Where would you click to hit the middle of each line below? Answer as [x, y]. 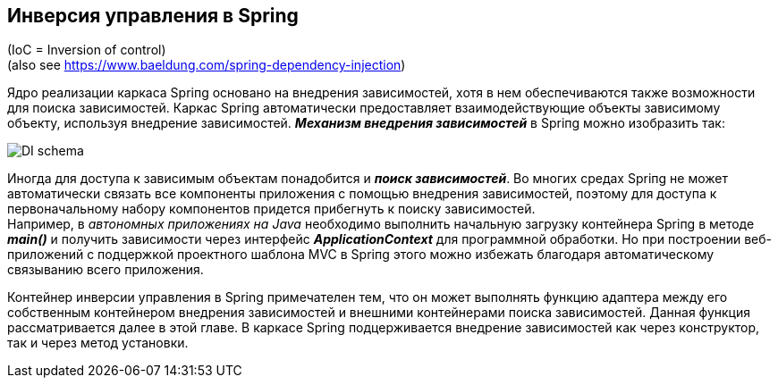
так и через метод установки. [98, 343]
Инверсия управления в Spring [153, 16]
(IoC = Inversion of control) [87, 50]
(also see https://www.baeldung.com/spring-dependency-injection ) [207, 65]
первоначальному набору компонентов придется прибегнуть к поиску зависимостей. [271, 209]
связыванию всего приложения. [106, 270]
